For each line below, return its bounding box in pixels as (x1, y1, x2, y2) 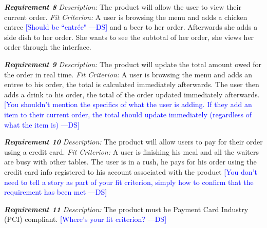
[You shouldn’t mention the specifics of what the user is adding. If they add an (4, 99, 252, 110)
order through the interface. (4, 42, 91, 52)
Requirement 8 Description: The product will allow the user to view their (4, 2, 241, 12)
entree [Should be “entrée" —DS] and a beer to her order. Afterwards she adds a (4, 22, 258, 32)
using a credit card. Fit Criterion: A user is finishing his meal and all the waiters (4, 146, 259, 157)
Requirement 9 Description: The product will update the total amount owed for (4, 58, 262, 69)
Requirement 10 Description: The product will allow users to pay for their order (4, 136, 263, 147)
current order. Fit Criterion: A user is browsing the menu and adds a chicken (4, 11, 247, 22)
